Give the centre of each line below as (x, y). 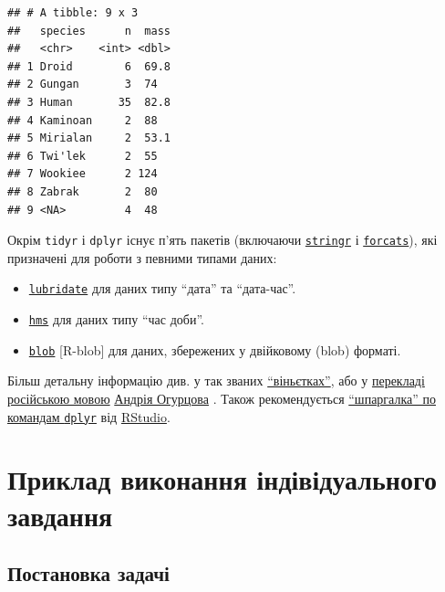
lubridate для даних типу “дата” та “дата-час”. (162, 288)
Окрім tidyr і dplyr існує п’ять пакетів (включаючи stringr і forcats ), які (222, 240)
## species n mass (89, 31)
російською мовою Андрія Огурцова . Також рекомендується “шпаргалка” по (222, 398)
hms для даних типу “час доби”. (116, 319)
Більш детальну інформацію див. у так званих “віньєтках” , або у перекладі (216, 381)
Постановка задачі (88, 573)
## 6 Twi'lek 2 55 (83, 156)
